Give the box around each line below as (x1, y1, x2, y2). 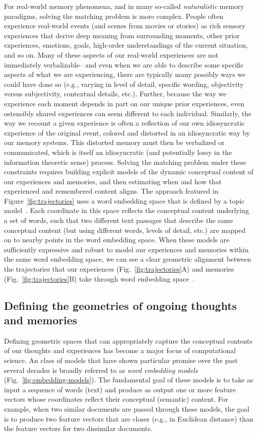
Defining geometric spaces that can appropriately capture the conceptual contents (4, 335, 253, 346)
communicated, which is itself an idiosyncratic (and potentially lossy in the (4, 146, 232, 157)
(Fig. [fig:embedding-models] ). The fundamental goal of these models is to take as (4, 374, 254, 385)
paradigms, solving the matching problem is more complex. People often (4, 10, 223, 21)
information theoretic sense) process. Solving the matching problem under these (4, 156, 247, 167)
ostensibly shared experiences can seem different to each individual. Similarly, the (4, 108, 252, 118)
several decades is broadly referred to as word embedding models (4, 364, 198, 375)
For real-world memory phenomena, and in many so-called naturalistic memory (4, 1, 244, 11)
